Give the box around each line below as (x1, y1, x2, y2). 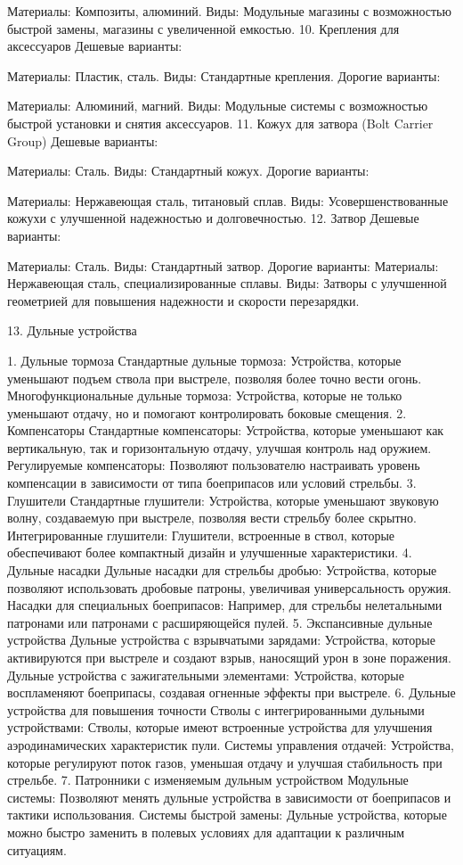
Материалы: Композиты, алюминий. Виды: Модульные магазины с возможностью (7, 2, 451, 20)
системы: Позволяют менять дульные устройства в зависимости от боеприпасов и (7, 787, 451, 806)
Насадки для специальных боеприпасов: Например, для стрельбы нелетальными (7, 596, 443, 614)
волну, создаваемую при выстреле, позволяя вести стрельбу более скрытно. (7, 508, 417, 527)
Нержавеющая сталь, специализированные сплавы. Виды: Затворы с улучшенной (7, 274, 447, 292)
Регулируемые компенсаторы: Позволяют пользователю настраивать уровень (7, 456, 420, 474)
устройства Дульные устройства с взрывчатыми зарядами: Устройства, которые (7, 630, 435, 649)
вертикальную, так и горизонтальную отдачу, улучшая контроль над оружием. (7, 438, 432, 457)
